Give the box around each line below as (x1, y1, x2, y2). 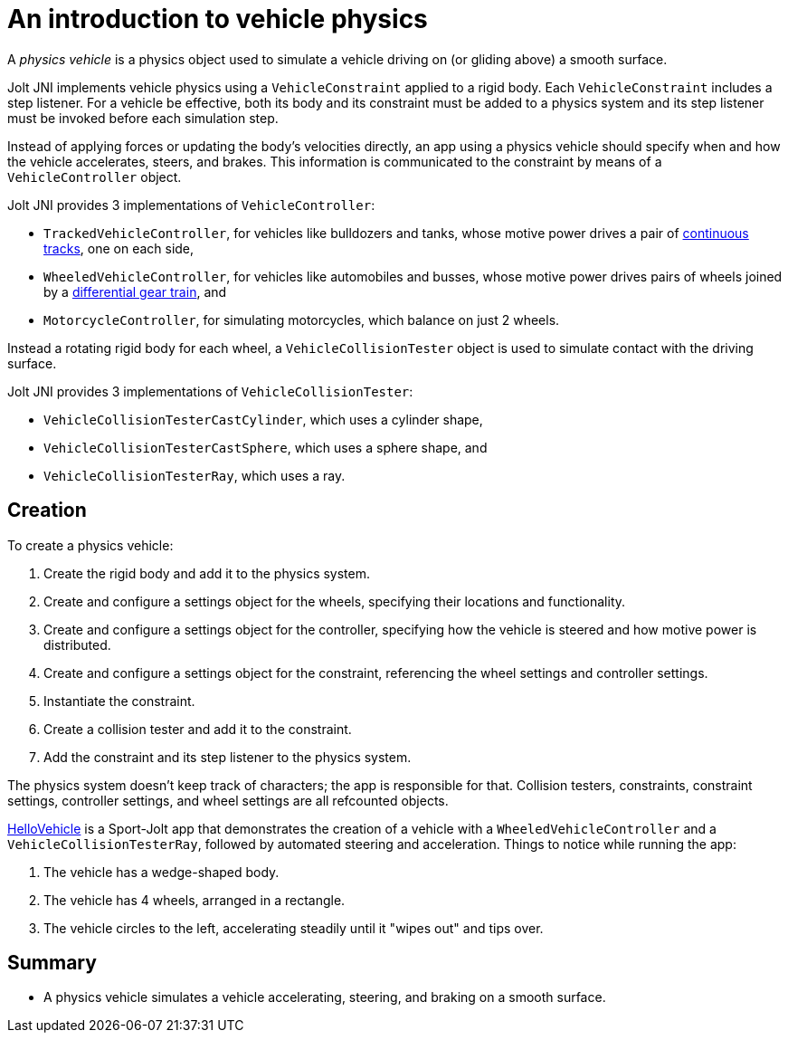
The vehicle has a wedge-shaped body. (43, 863, 280, 880)
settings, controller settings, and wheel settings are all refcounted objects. (7, 792, 449, 808)
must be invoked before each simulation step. (7, 110, 279, 126)
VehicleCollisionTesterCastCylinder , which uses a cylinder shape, (43, 411, 483, 427)
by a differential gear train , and (43, 283, 227, 300)
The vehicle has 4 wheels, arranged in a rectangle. (43, 892, 346, 908)
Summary (7, 951, 97, 975)
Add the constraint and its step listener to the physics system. (43, 749, 412, 765)
